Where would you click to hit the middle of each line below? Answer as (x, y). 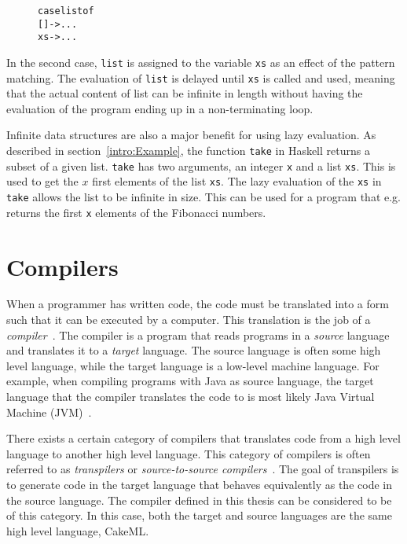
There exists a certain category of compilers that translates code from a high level (203, 438)
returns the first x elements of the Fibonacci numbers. (136, 212)
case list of (66, 11)
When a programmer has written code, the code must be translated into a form (198, 304)
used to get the (42, 181)
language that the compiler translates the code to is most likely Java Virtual (191, 397)
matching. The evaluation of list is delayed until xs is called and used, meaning (201, 77)
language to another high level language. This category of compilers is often (189, 453)
